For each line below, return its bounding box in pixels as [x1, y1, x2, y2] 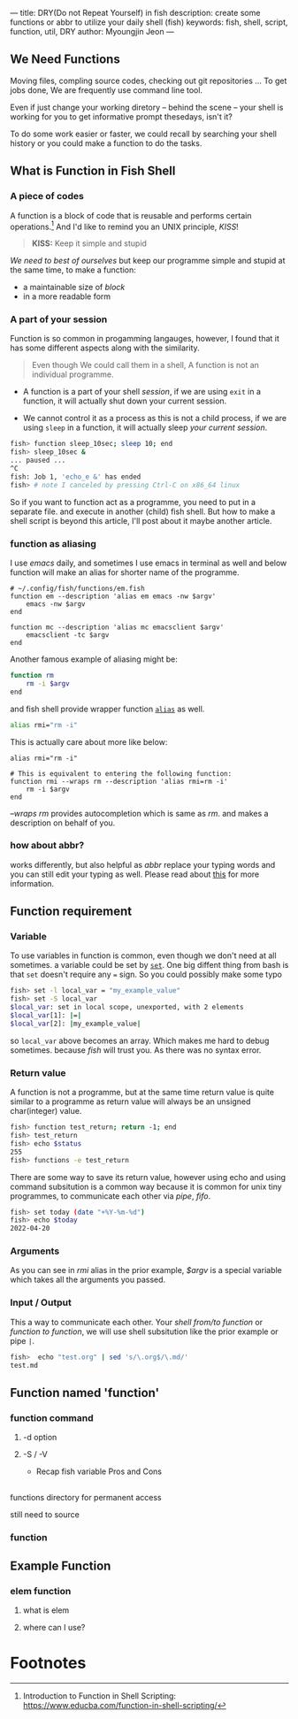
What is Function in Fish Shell [10, 164, 176, 179]
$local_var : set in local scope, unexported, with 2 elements [10, 1003, 244, 1012]
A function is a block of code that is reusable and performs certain [10, 210, 252, 220]
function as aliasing [10, 537, 96, 549]
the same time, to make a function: [10, 265, 136, 275]
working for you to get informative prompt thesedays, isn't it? [10, 111, 233, 122]
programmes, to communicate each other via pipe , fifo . [10, 1190, 211, 1201]
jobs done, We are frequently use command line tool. [10, 84, 202, 96]
